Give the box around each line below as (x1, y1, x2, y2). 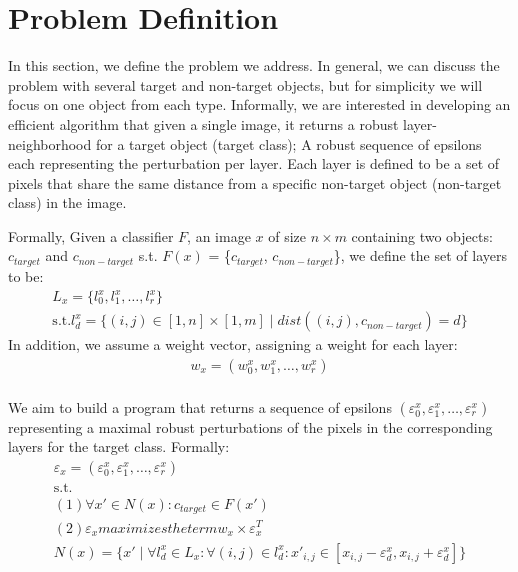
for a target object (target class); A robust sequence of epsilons (95, 133, 482, 154)
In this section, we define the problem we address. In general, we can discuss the (8, 55, 500, 76)
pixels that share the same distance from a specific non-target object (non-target (8, 172, 502, 193)
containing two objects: (351, 225, 493, 246)
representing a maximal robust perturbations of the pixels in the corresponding (8, 416, 493, 437)
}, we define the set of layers (333, 245, 507, 266)
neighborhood (8, 133, 92, 154)
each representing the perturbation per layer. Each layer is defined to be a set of (8, 153, 500, 174)
